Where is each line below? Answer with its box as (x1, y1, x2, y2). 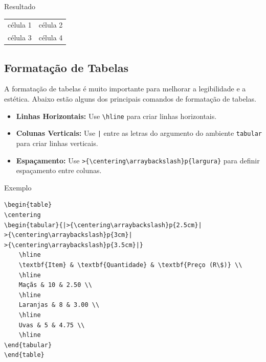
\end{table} (4, 351, 45, 359)
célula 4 (38, 32, 63, 43)
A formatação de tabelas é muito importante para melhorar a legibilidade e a (4, 83, 246, 94)
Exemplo (4, 182, 32, 192)
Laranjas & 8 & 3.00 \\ (18, 301, 100, 309)
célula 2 (38, 19, 63, 30)
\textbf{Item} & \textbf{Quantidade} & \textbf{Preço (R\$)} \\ (18, 261, 242, 269)
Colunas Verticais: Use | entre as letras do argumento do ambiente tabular (16, 128, 262, 138)
